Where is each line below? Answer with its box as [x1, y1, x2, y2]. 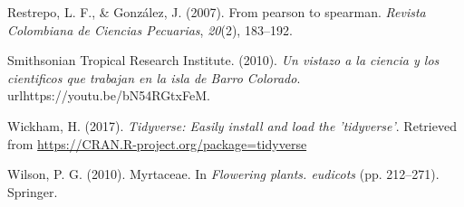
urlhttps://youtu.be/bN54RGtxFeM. [7, 86, 210, 105]
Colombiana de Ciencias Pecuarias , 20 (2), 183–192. [7, 20, 293, 39]
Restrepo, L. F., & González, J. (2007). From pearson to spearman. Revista [7, 3, 426, 21]
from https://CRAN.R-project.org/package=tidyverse [7, 134, 307, 153]
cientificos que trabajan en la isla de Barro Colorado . [7, 68, 301, 87]
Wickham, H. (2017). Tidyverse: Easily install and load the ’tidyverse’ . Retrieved [7, 116, 457, 135]
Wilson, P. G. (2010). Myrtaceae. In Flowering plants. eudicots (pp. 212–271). [7, 165, 440, 183]
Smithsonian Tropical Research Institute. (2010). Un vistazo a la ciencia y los [7, 51, 440, 70]
